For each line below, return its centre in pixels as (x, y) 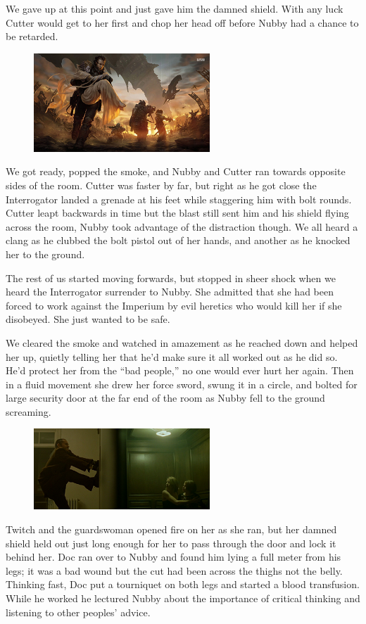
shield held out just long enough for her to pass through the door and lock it (171, 543)
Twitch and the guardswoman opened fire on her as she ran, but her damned (171, 529)
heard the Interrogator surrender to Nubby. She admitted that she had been (170, 292)
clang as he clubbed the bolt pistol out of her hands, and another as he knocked (178, 240)
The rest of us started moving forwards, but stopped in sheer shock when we (171, 278)
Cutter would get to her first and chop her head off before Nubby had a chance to (182, 22)
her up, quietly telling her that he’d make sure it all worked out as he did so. (172, 356)
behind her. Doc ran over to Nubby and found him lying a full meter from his (173, 557)
